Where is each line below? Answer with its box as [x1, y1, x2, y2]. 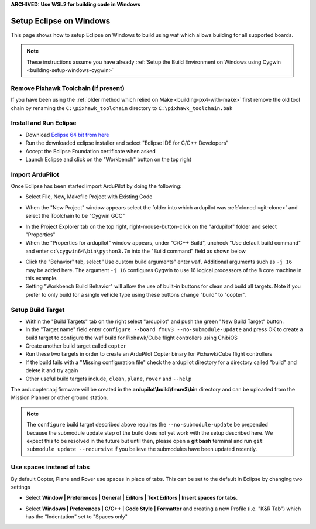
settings [11, 483, 30, 490]
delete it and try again [25, 367, 78, 374]
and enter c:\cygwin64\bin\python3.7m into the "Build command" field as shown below [25, 248, 246, 255]
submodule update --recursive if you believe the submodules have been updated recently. [26, 445, 257, 453]
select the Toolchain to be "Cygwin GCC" [25, 212, 125, 219]
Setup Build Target [11, 305, 65, 314]
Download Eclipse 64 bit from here [25, 131, 109, 138]
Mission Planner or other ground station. [11, 394, 108, 401]
